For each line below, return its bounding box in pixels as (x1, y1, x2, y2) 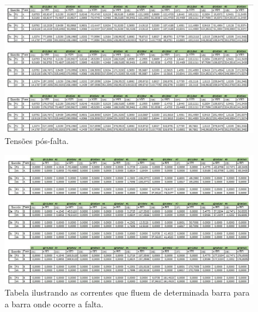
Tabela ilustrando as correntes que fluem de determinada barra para (5, 286, 250, 299)
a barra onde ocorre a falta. (5, 297, 104, 310)
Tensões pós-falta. (5, 135, 69, 147)
